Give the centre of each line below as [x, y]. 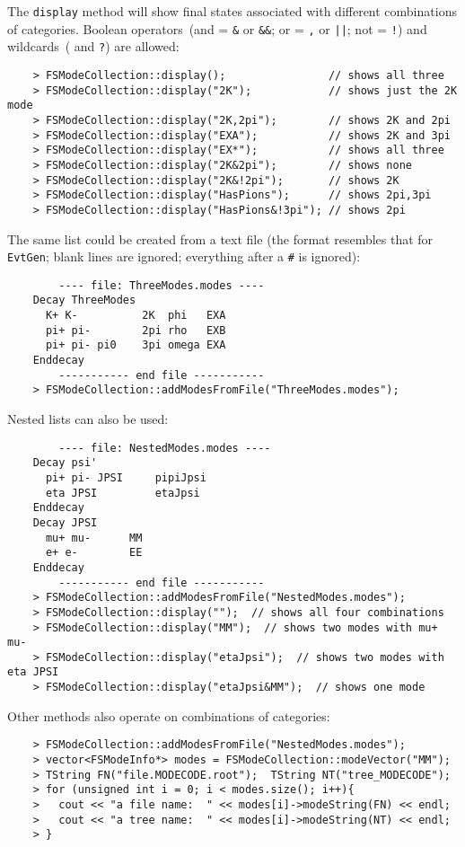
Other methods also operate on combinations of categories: [169, 715]
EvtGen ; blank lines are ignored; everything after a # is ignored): [184, 256]
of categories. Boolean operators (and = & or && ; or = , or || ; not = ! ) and [217, 28]
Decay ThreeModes [84, 300]
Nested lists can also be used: [88, 419]
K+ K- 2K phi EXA [136, 316]
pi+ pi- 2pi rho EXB [136, 330]
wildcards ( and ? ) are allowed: [93, 46]
